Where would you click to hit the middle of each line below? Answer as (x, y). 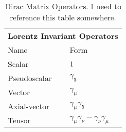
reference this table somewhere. (63, 17)
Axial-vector (29, 106)
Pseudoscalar (30, 78)
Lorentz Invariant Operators (63, 36)
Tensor (19, 120)
